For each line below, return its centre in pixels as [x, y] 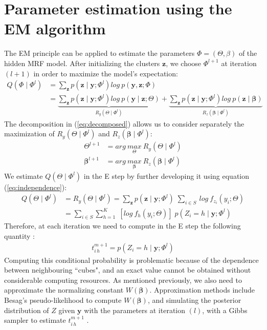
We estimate [24, 176]
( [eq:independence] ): [36, 187]
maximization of [29, 133]
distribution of [27, 310]
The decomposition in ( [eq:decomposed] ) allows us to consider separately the [124, 123]
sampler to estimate [35, 320]
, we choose [184, 63]
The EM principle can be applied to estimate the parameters [99, 53]
